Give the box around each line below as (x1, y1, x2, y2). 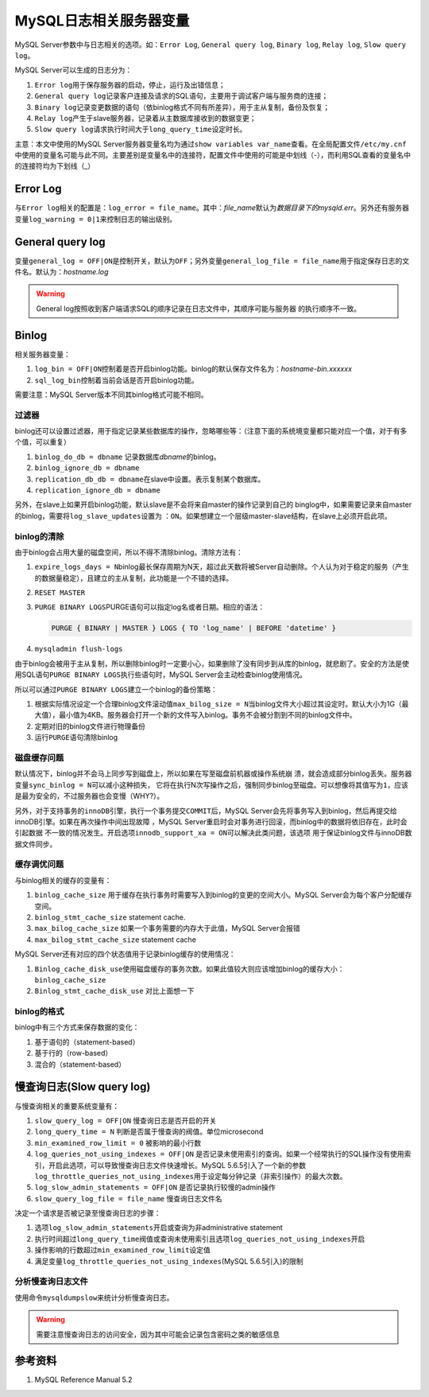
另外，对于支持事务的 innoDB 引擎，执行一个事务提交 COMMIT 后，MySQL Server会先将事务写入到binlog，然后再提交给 (14, 806, 397, 815)
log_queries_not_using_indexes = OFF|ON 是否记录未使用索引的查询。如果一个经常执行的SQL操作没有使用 (34, 1150, 404, 1159)
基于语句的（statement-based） (34, 1037, 140, 1046)
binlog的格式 (14, 1006, 64, 1018)
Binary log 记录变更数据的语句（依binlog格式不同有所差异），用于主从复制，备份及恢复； (34, 102, 330, 111)
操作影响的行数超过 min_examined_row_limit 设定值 (34, 1245, 211, 1255)
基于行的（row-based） (34, 1049, 113, 1058)
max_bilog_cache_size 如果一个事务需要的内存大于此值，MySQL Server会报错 (34, 924, 301, 933)
